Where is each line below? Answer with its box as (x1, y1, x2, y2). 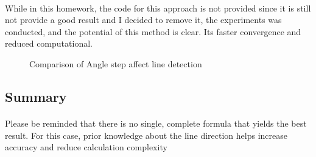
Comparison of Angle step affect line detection (29, 57, 202, 70)
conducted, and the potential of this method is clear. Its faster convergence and (5, 25, 301, 38)
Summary (5, 87, 67, 105)
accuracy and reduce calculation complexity (5, 141, 167, 153)
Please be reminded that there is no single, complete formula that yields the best (5, 116, 307, 129)
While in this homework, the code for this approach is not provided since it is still (5, 1, 311, 14)
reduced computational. (5, 37, 93, 50)
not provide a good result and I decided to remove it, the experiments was (5, 13, 282, 26)
